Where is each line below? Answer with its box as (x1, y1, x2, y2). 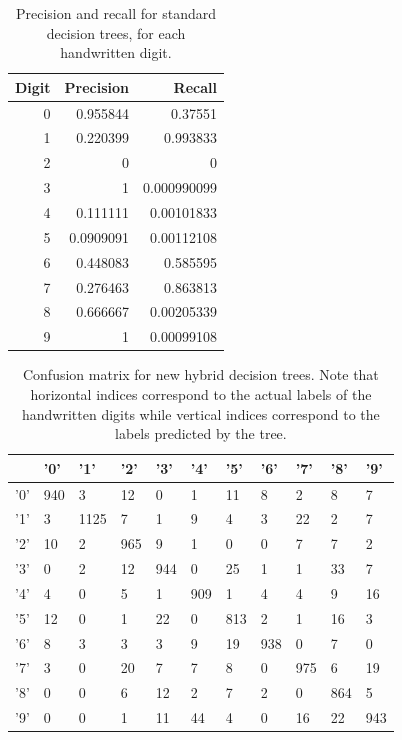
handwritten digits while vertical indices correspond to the (22, 403, 380, 424)
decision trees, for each (46, 22, 186, 43)
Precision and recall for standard (15, 3, 216, 23)
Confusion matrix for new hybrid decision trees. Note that (22, 364, 379, 385)
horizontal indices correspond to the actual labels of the (30, 383, 372, 404)
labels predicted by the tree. (115, 423, 287, 444)
